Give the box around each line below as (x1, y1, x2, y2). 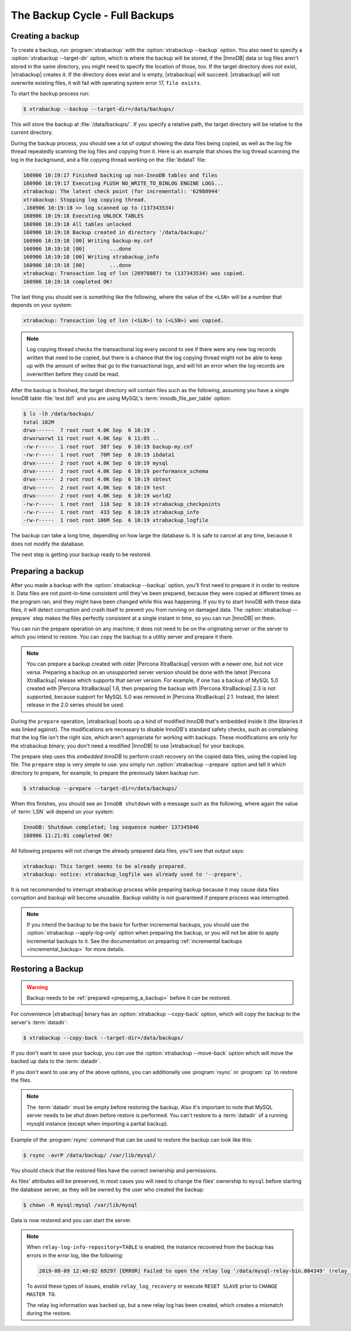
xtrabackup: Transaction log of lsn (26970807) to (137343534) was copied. (23, 270, 246, 277)
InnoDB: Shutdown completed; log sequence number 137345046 (23, 824, 199, 831)
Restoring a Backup (11, 964, 84, 974)
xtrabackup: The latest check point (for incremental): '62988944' (23, 188, 221, 195)
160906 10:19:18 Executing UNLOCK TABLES (23, 212, 144, 219)
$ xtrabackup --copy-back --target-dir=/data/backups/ (23, 1034, 184, 1041)
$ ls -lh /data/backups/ (23, 410, 95, 417)
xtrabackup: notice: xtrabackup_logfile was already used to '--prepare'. (23, 871, 243, 877)
